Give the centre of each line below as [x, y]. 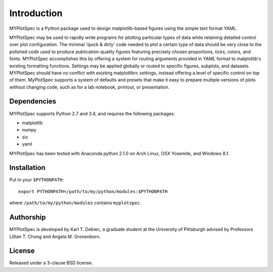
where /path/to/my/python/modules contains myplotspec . [75, 203]
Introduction [36, 13]
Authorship [28, 217]
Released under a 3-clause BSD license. [51, 263]
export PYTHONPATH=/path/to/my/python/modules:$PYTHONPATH [93, 191]
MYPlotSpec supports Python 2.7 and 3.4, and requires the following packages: [92, 113]
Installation [27, 168]
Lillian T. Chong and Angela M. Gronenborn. [55, 236]
